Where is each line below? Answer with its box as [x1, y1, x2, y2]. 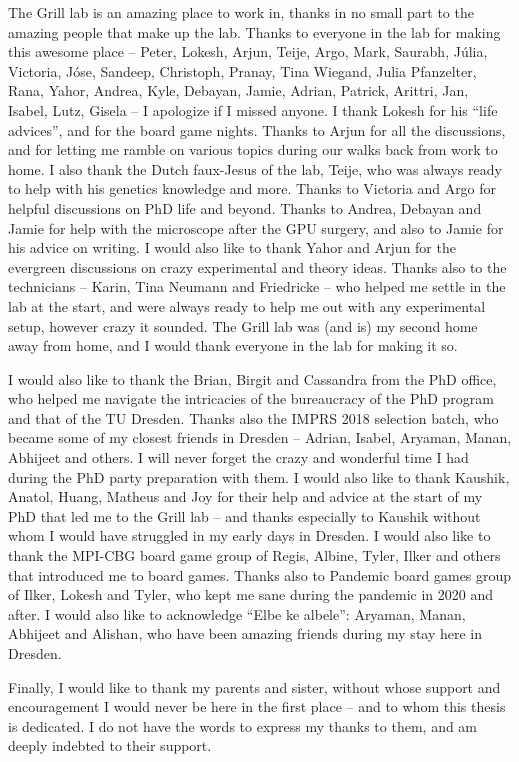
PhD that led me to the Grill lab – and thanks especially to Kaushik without [8, 505, 481, 526]
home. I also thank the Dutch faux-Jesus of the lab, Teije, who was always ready [8, 158, 502, 179]
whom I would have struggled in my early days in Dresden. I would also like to [8, 525, 491, 546]
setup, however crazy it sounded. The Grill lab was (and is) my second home [8, 315, 478, 336]
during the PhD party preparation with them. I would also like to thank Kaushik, [8, 466, 510, 487]
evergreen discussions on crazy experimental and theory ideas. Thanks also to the [8, 256, 507, 277]
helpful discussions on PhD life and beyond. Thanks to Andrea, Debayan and [8, 197, 482, 218]
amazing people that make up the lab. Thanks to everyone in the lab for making [8, 21, 501, 42]
